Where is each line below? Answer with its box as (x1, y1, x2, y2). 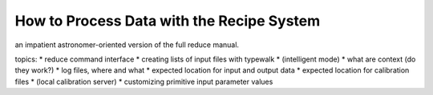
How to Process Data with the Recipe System (14, 12, 321, 30)
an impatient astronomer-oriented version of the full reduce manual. (14, 40, 240, 49)
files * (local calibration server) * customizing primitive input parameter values (14, 77, 273, 86)
